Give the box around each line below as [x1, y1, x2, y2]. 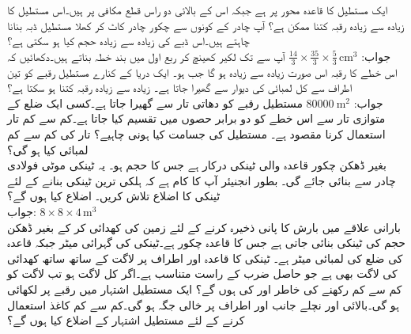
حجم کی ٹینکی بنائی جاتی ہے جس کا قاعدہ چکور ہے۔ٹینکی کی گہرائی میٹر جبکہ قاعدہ [7, 234, 406, 251]
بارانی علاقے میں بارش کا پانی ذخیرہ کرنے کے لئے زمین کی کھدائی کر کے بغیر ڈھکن [7, 218, 401, 235]
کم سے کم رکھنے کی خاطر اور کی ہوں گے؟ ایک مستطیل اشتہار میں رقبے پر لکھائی [7, 280, 402, 297]
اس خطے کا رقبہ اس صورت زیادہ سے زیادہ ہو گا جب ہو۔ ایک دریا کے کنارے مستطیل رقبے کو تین [7, 63, 398, 80]
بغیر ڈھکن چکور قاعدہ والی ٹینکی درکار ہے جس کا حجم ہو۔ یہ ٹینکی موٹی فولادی [7, 157, 386, 173]
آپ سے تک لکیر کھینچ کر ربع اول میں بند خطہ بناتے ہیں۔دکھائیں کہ [7, 47, 285, 64]
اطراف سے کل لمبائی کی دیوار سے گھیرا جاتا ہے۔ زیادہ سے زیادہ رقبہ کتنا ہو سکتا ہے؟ [7, 79, 352, 96]
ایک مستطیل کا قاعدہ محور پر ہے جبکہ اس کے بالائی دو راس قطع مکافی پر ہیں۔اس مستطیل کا [7, 2, 388, 17]
